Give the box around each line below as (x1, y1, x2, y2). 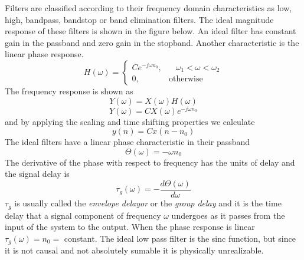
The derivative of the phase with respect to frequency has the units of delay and (5, 156, 295, 168)
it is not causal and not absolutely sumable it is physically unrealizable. (5, 244, 264, 256)
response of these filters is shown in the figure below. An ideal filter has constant (5, 25, 296, 37)
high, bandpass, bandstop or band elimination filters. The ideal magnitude (5, 13, 274, 25)
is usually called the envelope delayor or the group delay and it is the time (14, 197, 282, 209)
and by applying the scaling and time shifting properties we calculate (5, 115, 255, 127)
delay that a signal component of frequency (5, 209, 161, 221)
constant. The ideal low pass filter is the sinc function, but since (64, 232, 296, 244)
